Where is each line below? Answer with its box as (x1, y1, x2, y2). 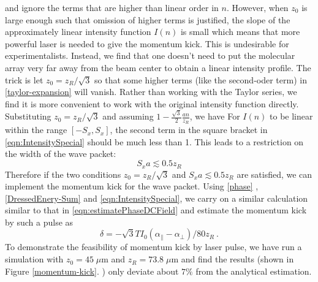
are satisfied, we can (237, 167, 312, 180)
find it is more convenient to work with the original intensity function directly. (5, 97, 299, 110)
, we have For (189, 110, 240, 123)
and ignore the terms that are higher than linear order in (5, 1, 219, 13)
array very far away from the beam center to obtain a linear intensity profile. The (5, 61, 311, 74)
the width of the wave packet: (5, 147, 116, 160)
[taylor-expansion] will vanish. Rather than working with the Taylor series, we (5, 85, 297, 98)
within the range (5, 123, 67, 136)
